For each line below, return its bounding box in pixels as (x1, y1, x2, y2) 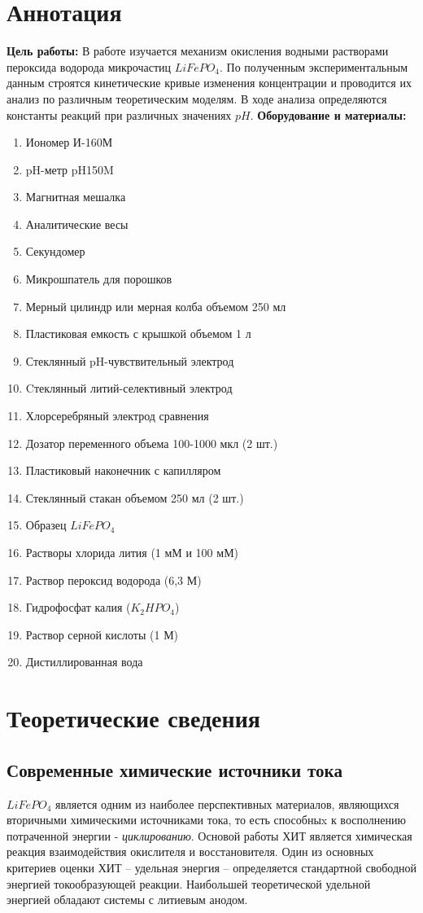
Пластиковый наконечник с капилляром (25, 462, 221, 479)
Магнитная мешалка (25, 188, 126, 205)
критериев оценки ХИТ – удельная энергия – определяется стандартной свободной (7, 858, 416, 876)
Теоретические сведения (7, 701, 260, 735)
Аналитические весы (25, 215, 129, 232)
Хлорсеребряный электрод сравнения (25, 407, 209, 424)
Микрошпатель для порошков (25, 270, 172, 288)
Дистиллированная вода (25, 653, 143, 670)
